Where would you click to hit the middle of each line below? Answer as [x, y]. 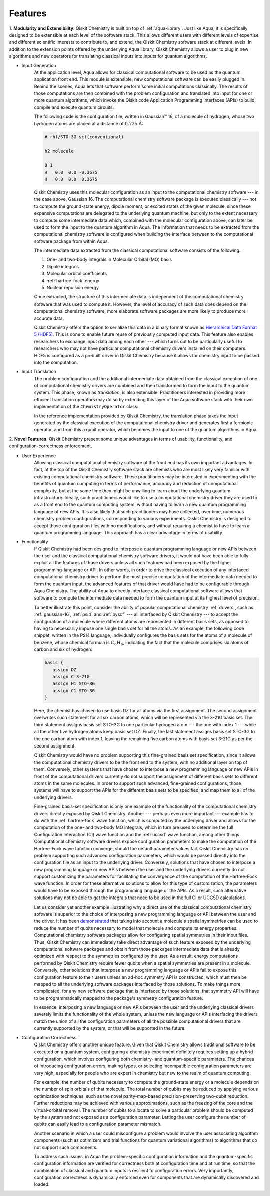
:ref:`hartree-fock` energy [73, 280]
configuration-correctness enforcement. [51, 446]
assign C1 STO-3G [74, 691]
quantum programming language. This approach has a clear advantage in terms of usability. [129, 532]
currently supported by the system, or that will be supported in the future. [110, 1028]
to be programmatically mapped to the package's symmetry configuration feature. [119, 998]
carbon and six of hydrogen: [63, 649]
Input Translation [39, 372]
